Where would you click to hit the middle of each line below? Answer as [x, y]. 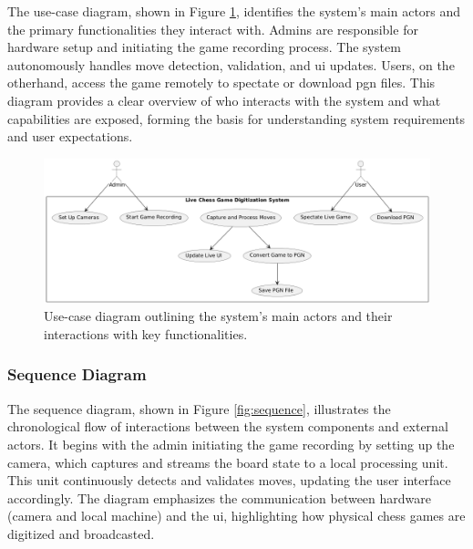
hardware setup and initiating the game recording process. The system [204, 47]
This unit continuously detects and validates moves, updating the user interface [229, 480]
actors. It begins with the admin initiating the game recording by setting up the [231, 444]
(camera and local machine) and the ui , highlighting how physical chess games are [236, 516]
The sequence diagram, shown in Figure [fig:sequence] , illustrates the [199, 408]
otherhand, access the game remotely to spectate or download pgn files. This [221, 83]
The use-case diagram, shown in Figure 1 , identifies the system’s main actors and [234, 11]
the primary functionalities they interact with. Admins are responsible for [213, 29]
